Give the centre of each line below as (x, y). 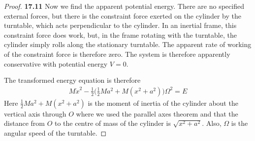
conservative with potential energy (56, 63)
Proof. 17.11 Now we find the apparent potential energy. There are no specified (124, 6)
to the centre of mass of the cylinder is (112, 123)
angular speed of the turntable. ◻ (55, 132)
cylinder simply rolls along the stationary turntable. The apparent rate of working (128, 44)
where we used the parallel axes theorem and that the (157, 113)
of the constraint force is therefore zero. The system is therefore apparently (117, 54)
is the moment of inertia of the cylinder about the (163, 103)
